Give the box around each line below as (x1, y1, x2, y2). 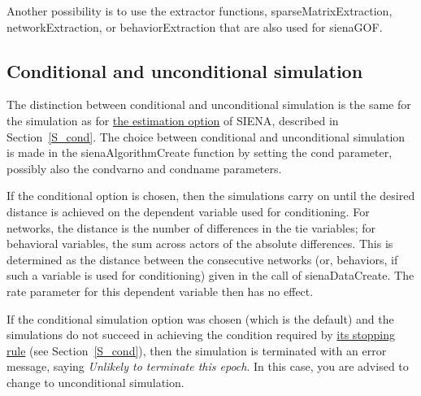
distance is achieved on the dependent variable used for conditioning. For (7, 202, 370, 220)
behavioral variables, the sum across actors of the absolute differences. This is (7, 235, 393, 252)
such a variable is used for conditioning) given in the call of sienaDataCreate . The (7, 267, 414, 284)
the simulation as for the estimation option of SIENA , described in (7, 111, 339, 128)
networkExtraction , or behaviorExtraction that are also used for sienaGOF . (7, 18, 383, 35)
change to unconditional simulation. (7, 373, 184, 390)
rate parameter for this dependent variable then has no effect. (7, 282, 314, 299)
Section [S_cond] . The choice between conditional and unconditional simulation (7, 128, 406, 145)
